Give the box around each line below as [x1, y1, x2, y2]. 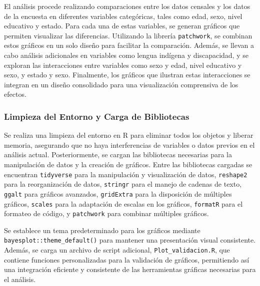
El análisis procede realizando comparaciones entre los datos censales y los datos [4, 1, 250, 11]
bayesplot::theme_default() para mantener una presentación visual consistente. [4, 235, 256, 245]
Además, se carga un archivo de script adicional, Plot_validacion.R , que [4, 245, 230, 255]
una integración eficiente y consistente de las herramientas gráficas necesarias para [4, 264, 256, 275]
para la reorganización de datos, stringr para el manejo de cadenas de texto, [4, 179, 242, 189]
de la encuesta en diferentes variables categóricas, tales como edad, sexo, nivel [4, 10, 242, 21]
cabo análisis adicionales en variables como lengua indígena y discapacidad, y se [4, 50, 248, 60]
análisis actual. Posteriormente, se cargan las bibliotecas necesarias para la [4, 149, 232, 160]
